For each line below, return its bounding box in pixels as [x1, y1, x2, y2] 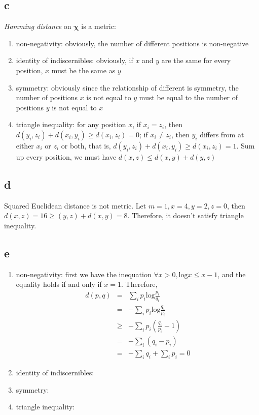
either [16, 140, 34, 151]
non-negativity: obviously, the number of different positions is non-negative [16, 38, 249, 48]
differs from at [200, 129, 244, 139]
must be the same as [51, 65, 116, 75]
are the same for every [161, 55, 231, 66]
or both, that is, [61, 140, 111, 151]
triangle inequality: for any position [16, 119, 126, 130]
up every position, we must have [16, 151, 117, 162]
